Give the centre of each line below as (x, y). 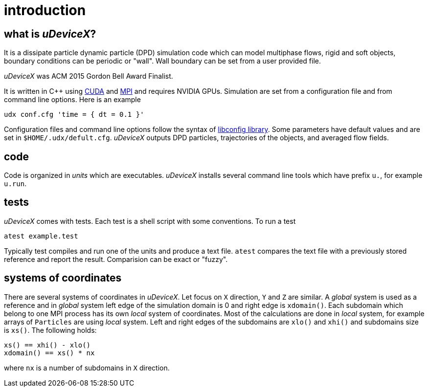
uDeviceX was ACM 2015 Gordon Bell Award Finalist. (89, 76)
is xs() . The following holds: (50, 330)
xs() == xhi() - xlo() (47, 345)
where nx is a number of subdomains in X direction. (87, 368)
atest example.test (41, 236)
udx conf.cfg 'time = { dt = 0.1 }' (74, 115)
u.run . (15, 184)
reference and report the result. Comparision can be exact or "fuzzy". (116, 259)
